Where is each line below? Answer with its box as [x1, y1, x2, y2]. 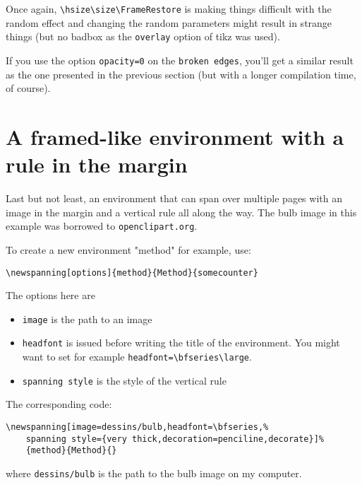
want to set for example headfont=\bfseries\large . [22, 349, 252, 364]
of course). [6, 81, 51, 95]
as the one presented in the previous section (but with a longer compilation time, [6, 66, 356, 81]
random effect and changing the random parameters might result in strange [6, 15, 332, 30]
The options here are [6, 288, 95, 303]
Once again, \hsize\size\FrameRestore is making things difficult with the [6, 1, 332, 16]
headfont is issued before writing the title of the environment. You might [22, 335, 340, 350]
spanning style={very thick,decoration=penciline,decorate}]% [25, 433, 325, 444]
